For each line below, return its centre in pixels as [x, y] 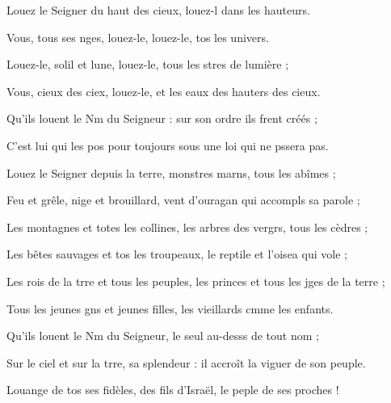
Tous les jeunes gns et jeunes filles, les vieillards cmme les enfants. [170, 308]
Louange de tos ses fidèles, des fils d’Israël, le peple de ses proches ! [173, 390]
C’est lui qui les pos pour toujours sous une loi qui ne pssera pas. [168, 145]
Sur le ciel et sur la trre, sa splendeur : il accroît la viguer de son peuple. [186, 362]
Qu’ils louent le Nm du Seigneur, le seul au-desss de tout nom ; [163, 336]
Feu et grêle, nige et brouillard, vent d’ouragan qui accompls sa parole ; [183, 200]
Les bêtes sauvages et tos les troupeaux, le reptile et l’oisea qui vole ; [177, 254]
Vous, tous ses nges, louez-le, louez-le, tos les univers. [138, 37]
